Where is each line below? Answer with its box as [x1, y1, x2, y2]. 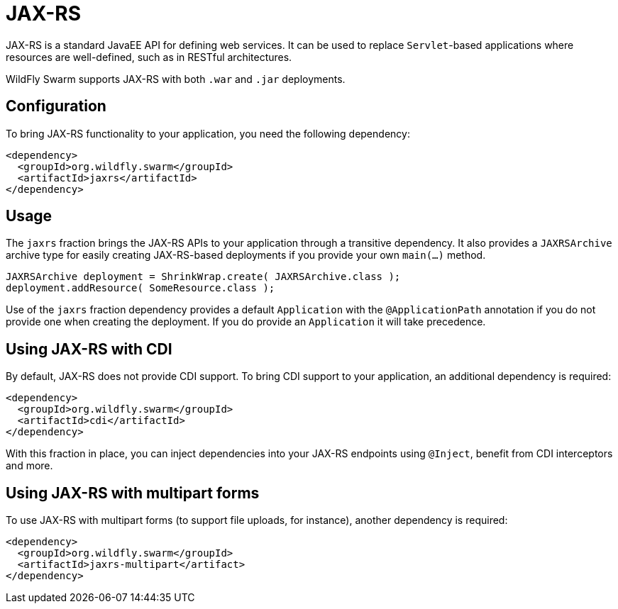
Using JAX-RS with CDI [6, 340, 172, 358]
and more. [6, 459, 53, 472]
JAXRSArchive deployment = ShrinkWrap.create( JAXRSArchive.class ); [6, 271, 401, 283]
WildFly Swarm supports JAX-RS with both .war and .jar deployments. [6, 72, 346, 85]
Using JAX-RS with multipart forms [6, 484, 260, 502]
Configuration [6, 97, 106, 116]
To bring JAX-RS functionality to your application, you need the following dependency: [6, 127, 410, 140]
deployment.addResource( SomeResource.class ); [6, 282, 275, 294]
